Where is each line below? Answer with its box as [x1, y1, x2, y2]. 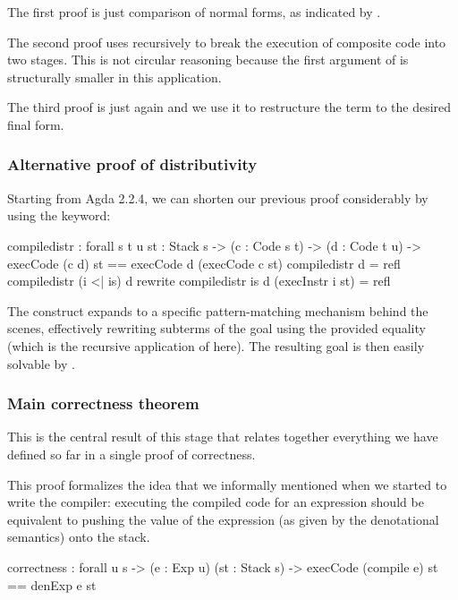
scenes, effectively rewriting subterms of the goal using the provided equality [7, 319, 426, 338]
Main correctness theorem [7, 392, 199, 415]
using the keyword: [7, 206, 111, 225]
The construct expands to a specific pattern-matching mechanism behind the [7, 301, 428, 320]
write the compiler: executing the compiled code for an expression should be [7, 493, 424, 511]
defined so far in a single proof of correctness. [7, 444, 256, 463]
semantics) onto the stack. [7, 527, 150, 546]
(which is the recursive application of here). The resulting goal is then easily [7, 336, 425, 355]
